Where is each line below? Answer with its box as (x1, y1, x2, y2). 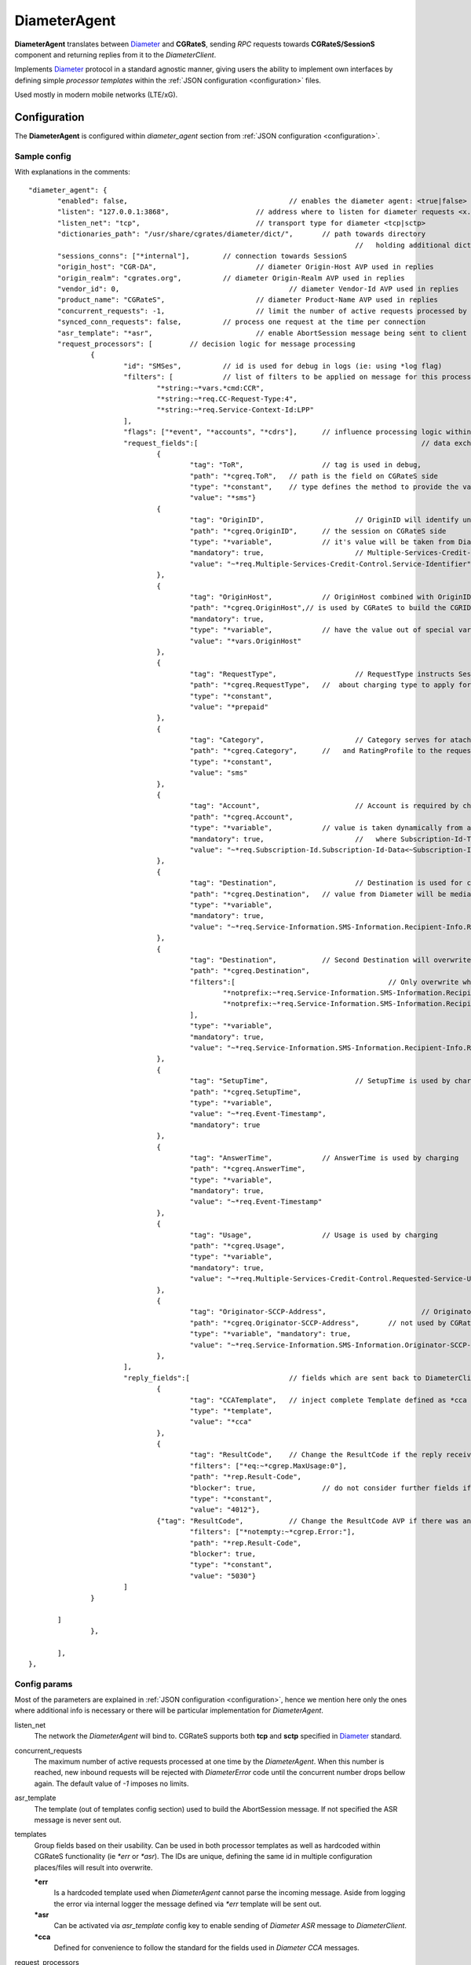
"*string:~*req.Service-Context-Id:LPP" (156, 406, 314, 414)
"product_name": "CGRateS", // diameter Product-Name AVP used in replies (57, 296, 439, 304)
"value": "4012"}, (189, 1505, 261, 1515)
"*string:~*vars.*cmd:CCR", (156, 384, 265, 392)
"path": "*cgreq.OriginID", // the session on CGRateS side (189, 527, 447, 535)
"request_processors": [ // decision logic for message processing (57, 340, 356, 349)
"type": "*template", (189, 1406, 273, 1415)
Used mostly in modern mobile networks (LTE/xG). (14, 90, 178, 100)
